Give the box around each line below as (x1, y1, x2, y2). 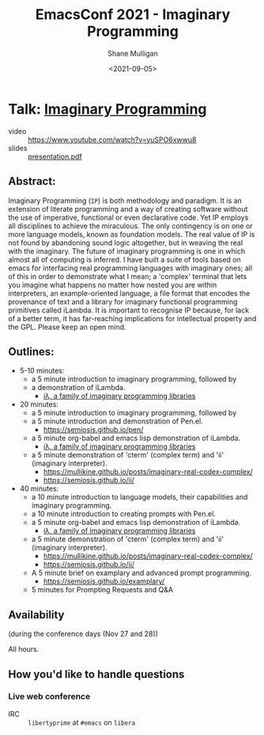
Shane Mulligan (107, 48, 158, 58)
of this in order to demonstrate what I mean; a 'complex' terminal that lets (8, 271, 247, 281)
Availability (8, 608, 65, 622)
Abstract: (8, 174, 56, 188)
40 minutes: (19, 484, 59, 493)
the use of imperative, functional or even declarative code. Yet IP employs (8, 212, 249, 222)
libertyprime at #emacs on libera (28, 718, 136, 727)
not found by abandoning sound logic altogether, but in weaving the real (8, 238, 243, 247)
